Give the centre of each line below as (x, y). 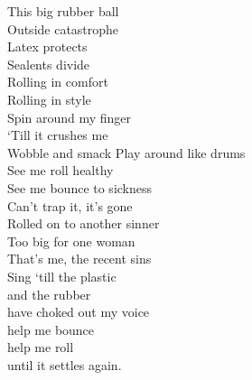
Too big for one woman (71, 241)
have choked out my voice (79, 312)
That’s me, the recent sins (79, 259)
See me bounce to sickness (80, 187)
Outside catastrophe (63, 28)
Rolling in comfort (58, 82)
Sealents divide (49, 64)
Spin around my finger (70, 117)
